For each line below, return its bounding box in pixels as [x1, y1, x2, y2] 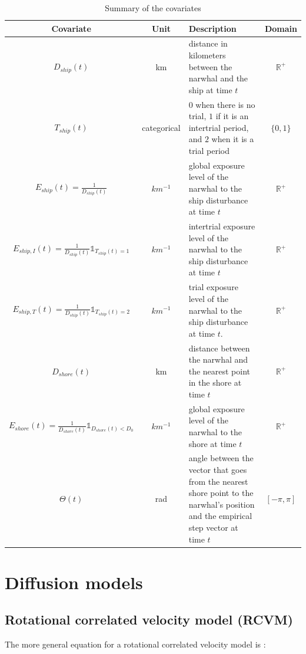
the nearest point [188, 364, 251, 377]
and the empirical [188, 510, 252, 522]
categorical [142, 121, 181, 133]
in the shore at [188, 376, 242, 389]
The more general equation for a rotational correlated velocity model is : [5, 638, 266, 650]
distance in [188, 37, 228, 50]
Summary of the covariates [105, 2, 201, 14]
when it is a [211, 133, 254, 145]
